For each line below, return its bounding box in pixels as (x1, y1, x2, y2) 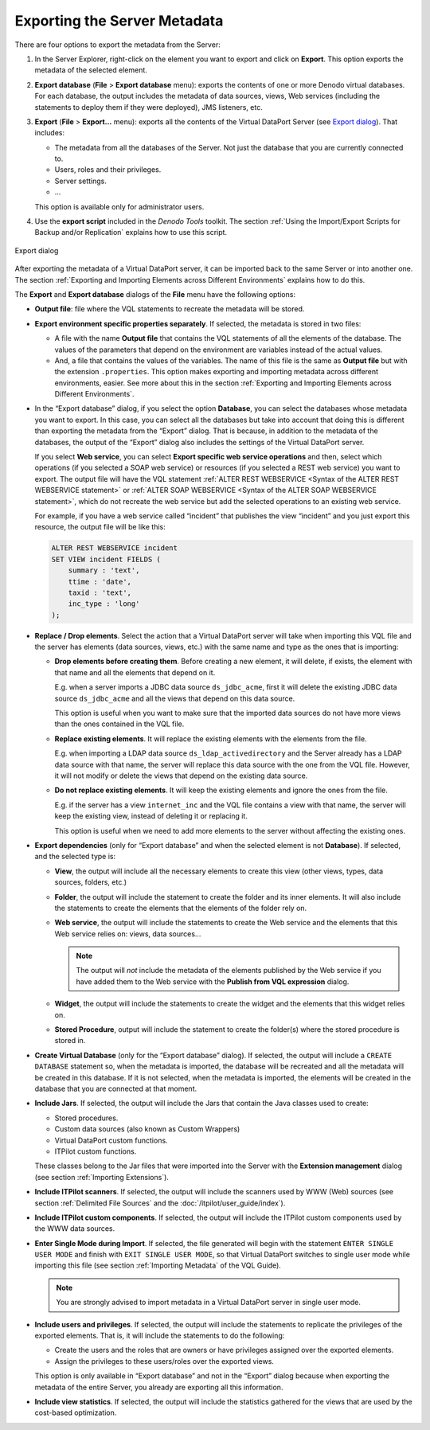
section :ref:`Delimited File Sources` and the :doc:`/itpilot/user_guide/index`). (34, 1198, 286, 1208)
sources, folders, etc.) (54, 877, 127, 887)
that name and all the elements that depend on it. (54, 667, 216, 677)
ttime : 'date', (68, 577, 131, 586)
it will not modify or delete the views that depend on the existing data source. (54, 771, 308, 780)
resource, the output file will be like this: (34, 522, 166, 532)
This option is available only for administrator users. (34, 201, 205, 211)
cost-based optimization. (34, 1408, 117, 1417)
